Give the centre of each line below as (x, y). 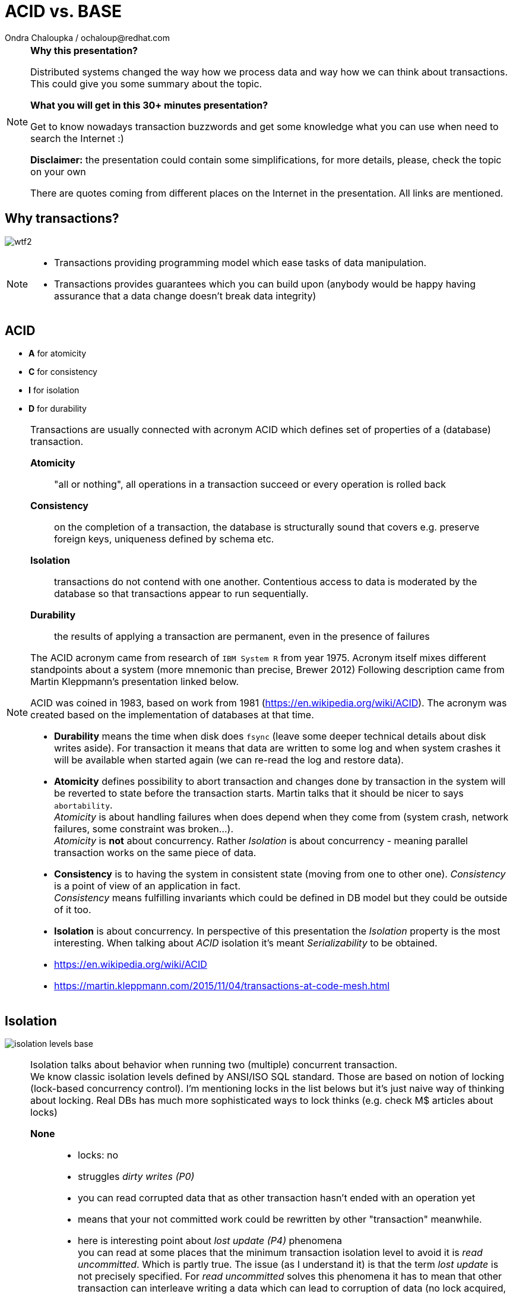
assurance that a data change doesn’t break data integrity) (185, 296)
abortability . (83, 805)
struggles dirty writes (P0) (136, 1177)
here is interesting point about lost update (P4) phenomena (210, 1241)
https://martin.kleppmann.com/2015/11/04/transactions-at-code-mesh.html (222, 986)
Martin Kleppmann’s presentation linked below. (135, 682)
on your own (58, 171)
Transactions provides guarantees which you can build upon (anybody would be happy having (265, 284)
